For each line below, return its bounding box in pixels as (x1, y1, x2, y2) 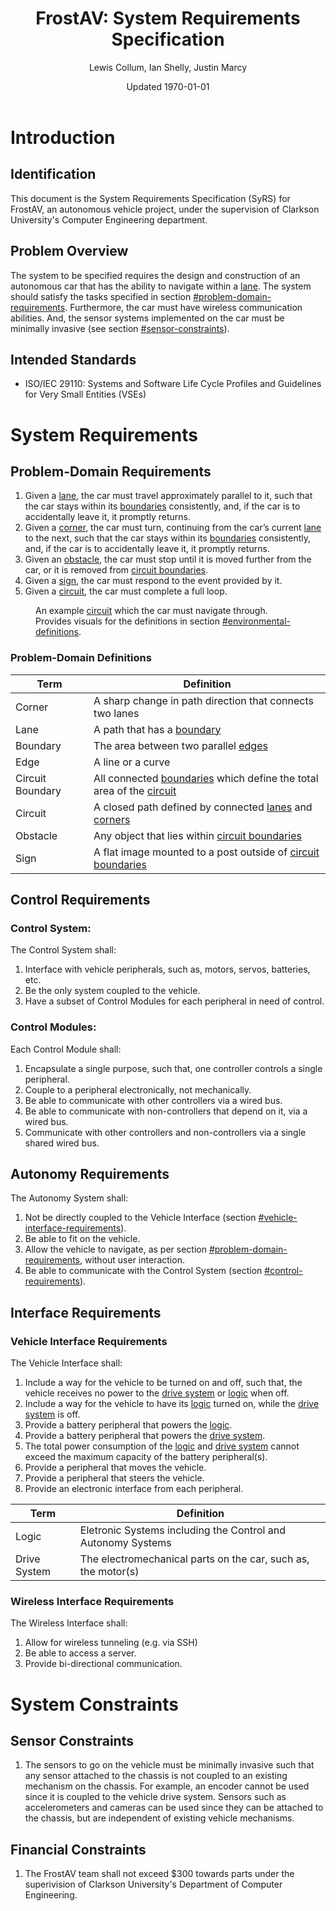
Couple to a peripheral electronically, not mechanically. (24, 1083, 252, 1096)
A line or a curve (93, 755, 171, 769)
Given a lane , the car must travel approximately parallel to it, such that (24, 490, 313, 502)
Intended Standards (10, 351, 137, 368)
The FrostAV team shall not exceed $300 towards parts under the (24, 1868, 295, 1880)
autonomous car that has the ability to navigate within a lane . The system (10, 280, 312, 292)
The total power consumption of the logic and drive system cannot (24, 1440, 300, 1452)
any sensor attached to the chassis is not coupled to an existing (24, 1770, 288, 1782)
